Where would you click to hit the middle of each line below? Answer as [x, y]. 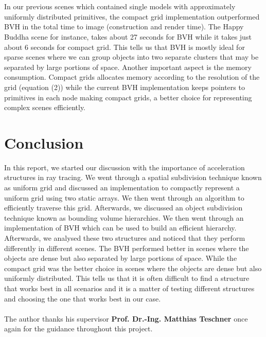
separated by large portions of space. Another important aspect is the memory [128, 67]
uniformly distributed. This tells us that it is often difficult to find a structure [127, 278]
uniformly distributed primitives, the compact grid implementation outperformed [132, 16]
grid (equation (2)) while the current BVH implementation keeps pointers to [125, 87]
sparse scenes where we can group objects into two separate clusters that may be [131, 57]
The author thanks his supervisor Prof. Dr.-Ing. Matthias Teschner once [126, 318]
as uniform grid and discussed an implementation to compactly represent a [122, 188]
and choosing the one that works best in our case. [83, 298]
